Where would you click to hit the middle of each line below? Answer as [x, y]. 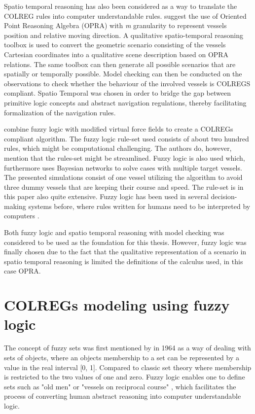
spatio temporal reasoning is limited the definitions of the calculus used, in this [124, 261]
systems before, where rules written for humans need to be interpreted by [139, 206]
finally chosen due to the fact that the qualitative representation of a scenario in [125, 252]
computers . [22, 216]
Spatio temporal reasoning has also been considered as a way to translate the [121, 6]
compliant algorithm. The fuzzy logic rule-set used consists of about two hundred [127, 138]
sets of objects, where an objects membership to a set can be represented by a [122, 357]
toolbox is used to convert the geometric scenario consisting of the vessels [115, 45]
